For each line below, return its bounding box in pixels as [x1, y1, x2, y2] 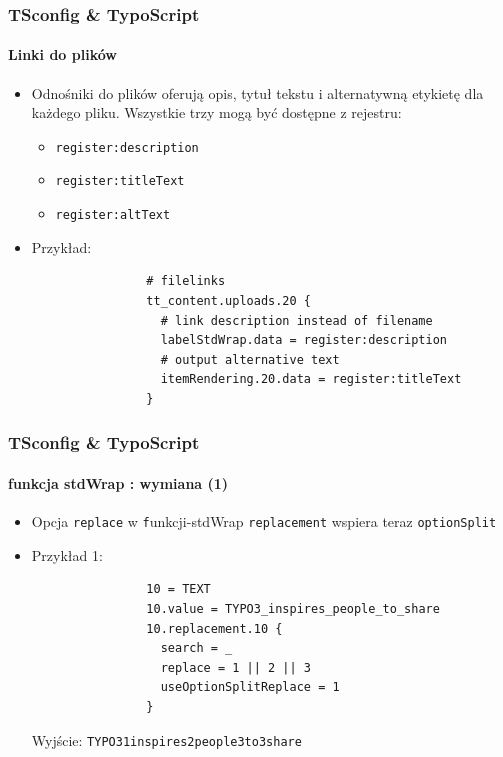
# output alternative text [160, 352, 340, 367]
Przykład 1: [31, 544, 103, 565]
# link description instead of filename [160, 313, 433, 328]
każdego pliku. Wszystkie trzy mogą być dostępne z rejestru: [31, 102, 402, 123]
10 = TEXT [146, 582, 211, 597]
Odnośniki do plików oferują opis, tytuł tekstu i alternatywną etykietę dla [31, 82, 484, 103]
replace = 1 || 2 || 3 [160, 660, 311, 675]
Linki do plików [8, 44, 117, 65]
